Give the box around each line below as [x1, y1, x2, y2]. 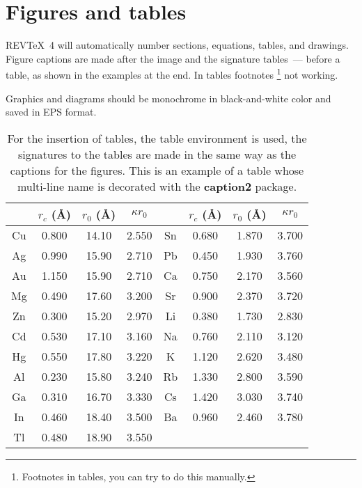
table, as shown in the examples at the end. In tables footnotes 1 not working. [6, 65, 338, 81]
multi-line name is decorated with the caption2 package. [17, 178, 297, 194]
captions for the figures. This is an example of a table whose [10, 162, 304, 178]
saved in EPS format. [6, 104, 97, 119]
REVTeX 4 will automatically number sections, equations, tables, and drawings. [6, 38, 349, 52]
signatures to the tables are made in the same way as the [17, 145, 297, 162]
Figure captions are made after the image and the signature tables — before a [6, 51, 340, 65]
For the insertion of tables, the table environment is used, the [7, 129, 307, 146]
